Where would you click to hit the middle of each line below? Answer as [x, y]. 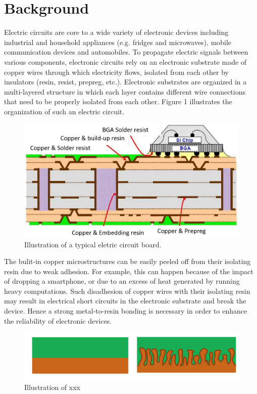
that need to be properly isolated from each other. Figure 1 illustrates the [118, 101]
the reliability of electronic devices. [58, 320]
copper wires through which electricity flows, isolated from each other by [116, 72]
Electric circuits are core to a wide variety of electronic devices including [116, 32]
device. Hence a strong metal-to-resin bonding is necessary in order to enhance [126, 311]
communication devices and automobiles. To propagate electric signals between [126, 52]
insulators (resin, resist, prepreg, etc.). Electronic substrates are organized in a [125, 82]
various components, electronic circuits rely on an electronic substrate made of [125, 61]
